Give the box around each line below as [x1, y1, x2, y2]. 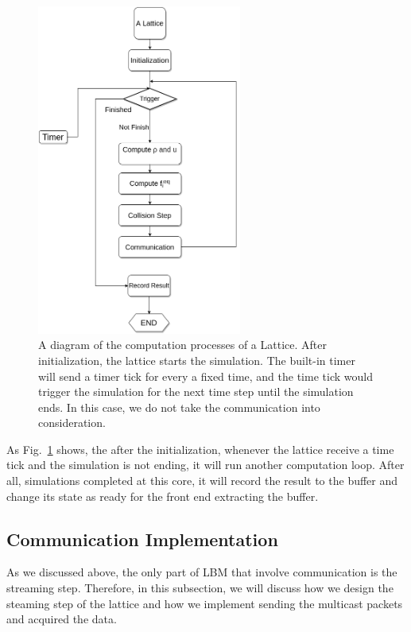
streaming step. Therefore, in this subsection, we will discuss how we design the [6, 580, 394, 596]
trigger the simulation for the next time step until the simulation [38, 383, 354, 400]
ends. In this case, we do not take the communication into [38, 398, 320, 415]
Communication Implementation [6, 526, 278, 551]
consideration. [38, 414, 106, 431]
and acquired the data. [6, 611, 117, 627]
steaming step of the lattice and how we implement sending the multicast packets [6, 595, 403, 611]
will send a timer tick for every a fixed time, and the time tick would [38, 367, 373, 384]
